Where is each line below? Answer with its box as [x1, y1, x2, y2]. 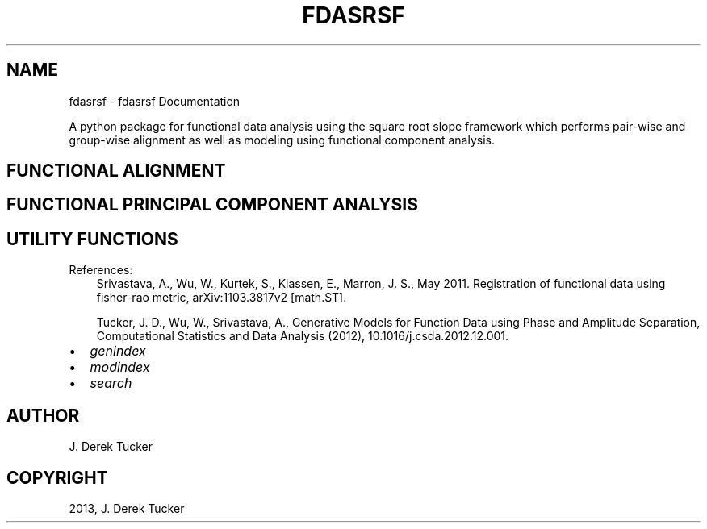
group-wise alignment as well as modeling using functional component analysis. [69, 132, 495, 147]
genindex [90, 343, 146, 360]
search [90, 375, 132, 392]
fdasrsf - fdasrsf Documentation [69, 94, 241, 108]
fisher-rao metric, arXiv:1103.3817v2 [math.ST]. [96, 290, 347, 305]
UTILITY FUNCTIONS [6, 228, 178, 249]
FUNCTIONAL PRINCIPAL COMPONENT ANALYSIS [6, 194, 418, 215]
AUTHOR [6, 405, 80, 426]
